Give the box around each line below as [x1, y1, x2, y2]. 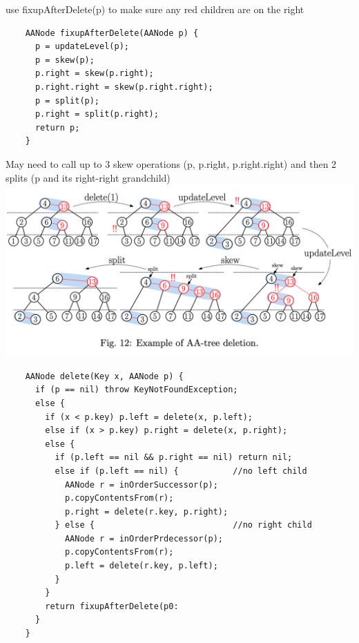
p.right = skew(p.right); [35, 68, 154, 79]
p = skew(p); [35, 55, 95, 65]
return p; [35, 122, 80, 133]
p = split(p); [35, 95, 100, 106]
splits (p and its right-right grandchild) [6, 170, 171, 184]
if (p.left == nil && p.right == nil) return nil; [55, 452, 293, 463]
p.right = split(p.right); [35, 109, 159, 119]
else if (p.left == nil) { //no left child [55, 466, 307, 476]
